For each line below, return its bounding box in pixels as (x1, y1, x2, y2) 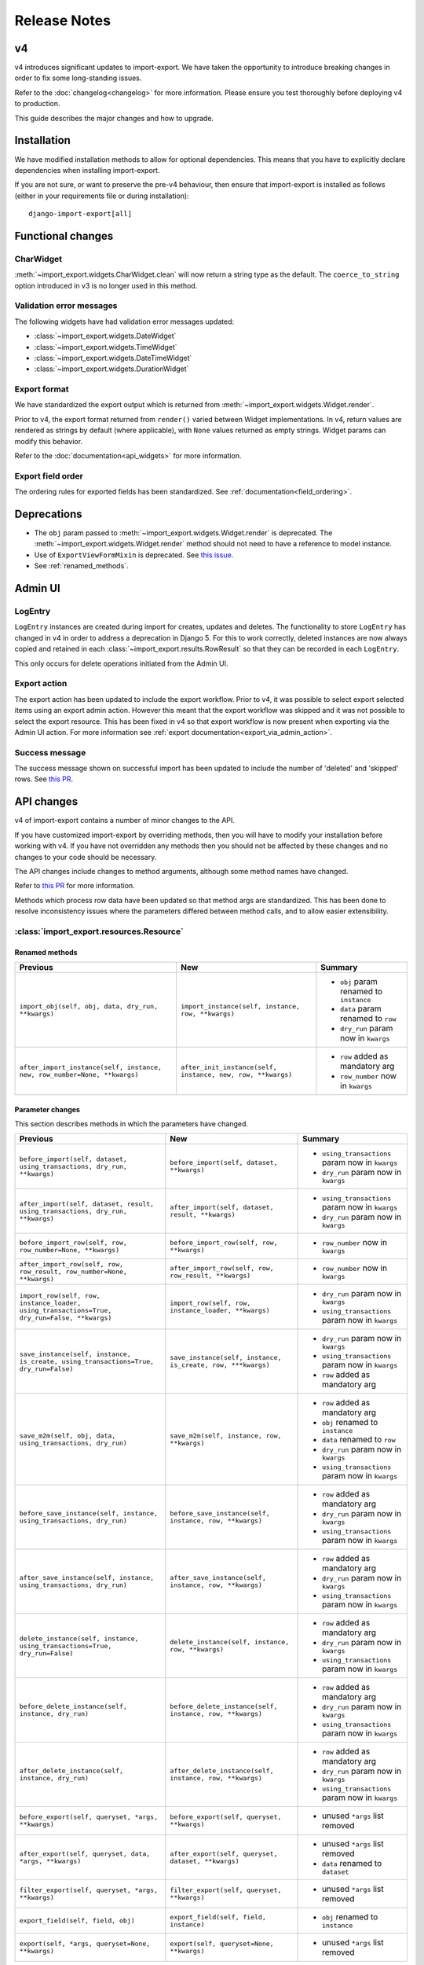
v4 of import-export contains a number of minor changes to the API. (14, 816, 236, 825)
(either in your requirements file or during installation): (14, 191, 190, 200)
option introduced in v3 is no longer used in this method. (14, 281, 198, 290)
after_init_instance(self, (181, 1063, 278, 1072)
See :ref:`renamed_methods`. (34, 561, 129, 571)
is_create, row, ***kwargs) (170, 1361, 270, 1369)
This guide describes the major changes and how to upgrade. (14, 113, 214, 123)
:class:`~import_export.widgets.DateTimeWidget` (34, 353, 192, 362)
